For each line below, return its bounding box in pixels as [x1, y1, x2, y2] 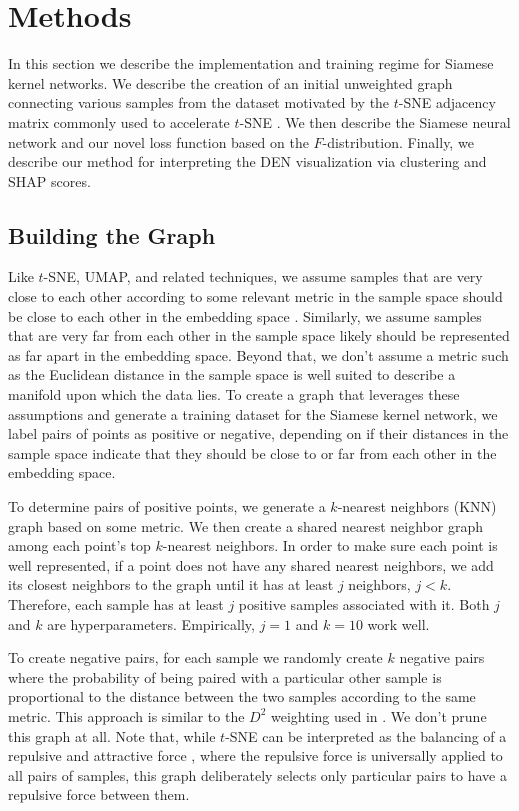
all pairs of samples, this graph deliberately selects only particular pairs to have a [8, 764, 507, 785]
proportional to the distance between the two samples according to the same [8, 686, 476, 707]
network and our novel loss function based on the [8, 131, 309, 152]
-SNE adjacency [398, 92, 496, 113]
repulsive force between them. [8, 784, 190, 805]
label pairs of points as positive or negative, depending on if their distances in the [8, 423, 509, 444]
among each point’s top [8, 535, 151, 556]
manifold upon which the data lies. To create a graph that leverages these [8, 384, 460, 405]
